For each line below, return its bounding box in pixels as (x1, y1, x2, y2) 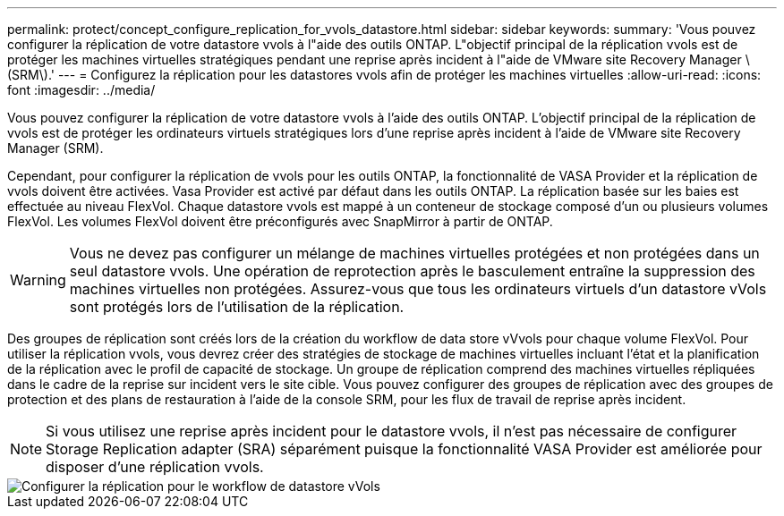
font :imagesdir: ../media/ (7, 82, 156, 97)
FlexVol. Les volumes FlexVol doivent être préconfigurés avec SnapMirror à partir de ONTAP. (7, 214, 553, 229)
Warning (10, 271, 66, 289)
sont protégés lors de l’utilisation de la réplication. (69, 298, 405, 316)
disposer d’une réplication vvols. (46, 458, 264, 476)
